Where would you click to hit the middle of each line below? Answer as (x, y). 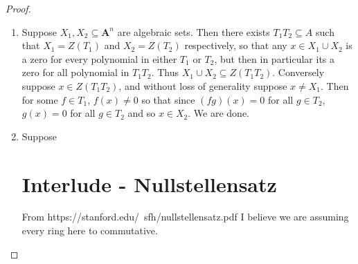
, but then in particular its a (275, 58)
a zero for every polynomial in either (99, 58)
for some (40, 99)
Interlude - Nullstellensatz (149, 183)
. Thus (165, 72)
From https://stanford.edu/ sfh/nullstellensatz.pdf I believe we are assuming (185, 217)
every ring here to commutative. (90, 230)
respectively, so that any (236, 45)
